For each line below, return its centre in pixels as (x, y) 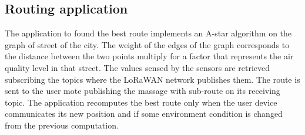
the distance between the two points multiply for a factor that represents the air (149, 56)
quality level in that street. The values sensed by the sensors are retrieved (138, 67)
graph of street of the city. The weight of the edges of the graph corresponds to (147, 44)
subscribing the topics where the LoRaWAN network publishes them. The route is (152, 79)
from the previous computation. (62, 125)
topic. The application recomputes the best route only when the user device (141, 102)
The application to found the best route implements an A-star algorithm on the (148, 33)
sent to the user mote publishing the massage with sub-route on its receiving (143, 91)
